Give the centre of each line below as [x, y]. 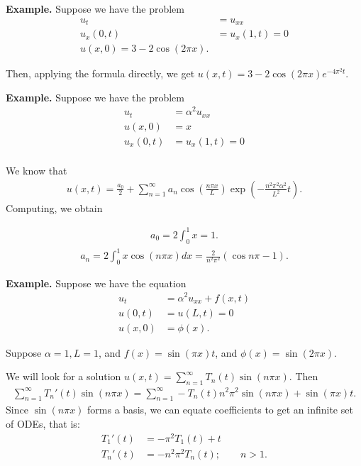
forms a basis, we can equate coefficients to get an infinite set [220, 410]
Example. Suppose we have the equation [96, 283]
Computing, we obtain [54, 207]
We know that [37, 170]
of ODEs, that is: [43, 423]
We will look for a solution [63, 376]
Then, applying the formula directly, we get [100, 73]
